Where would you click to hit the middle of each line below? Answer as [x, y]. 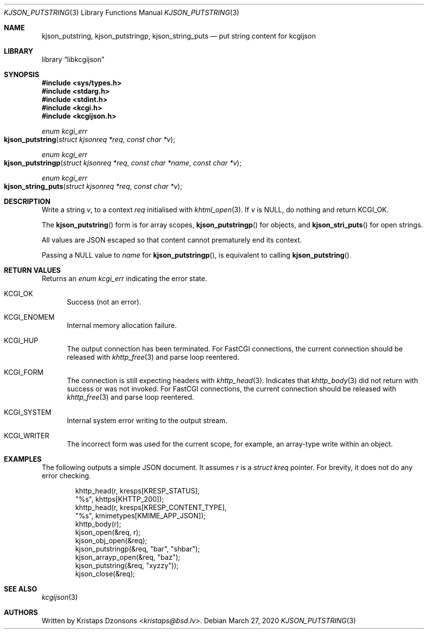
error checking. [66, 476]
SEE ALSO [21, 589]
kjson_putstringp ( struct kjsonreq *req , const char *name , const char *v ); [123, 163]
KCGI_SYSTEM [28, 412]
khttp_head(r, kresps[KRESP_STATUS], [138, 491]
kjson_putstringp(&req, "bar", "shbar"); [138, 549]
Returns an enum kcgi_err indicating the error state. [124, 278]
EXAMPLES [23, 459]
